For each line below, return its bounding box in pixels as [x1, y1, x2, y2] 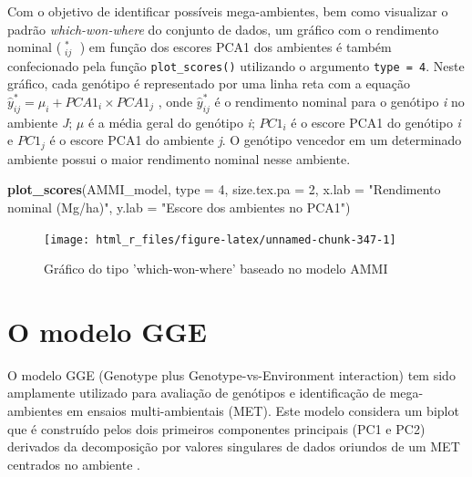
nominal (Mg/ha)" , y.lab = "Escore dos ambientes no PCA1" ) [7, 197, 351, 216]
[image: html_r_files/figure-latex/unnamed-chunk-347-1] [44, 233, 396, 246]
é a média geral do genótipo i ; [87, 112, 255, 131]
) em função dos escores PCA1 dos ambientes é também [79, 37, 392, 57]
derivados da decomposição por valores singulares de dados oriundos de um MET [7, 437, 460, 456]
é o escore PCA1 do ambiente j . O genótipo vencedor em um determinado [49, 130, 462, 150]
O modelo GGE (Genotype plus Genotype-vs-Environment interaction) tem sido [7, 365, 456, 384]
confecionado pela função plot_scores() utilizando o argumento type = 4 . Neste [7, 56, 465, 75]
